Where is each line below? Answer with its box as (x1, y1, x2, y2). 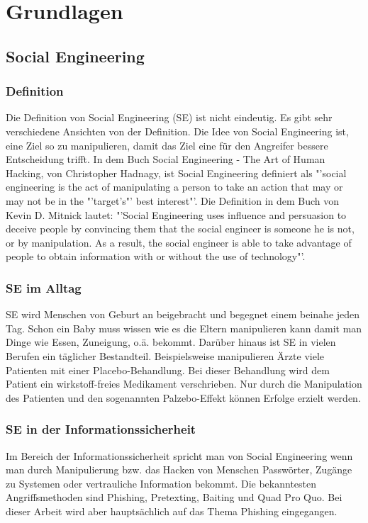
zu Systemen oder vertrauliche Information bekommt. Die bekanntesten (6, 476, 317, 490)
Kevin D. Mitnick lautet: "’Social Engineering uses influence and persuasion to (6, 207, 347, 222)
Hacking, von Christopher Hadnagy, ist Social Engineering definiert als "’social (6, 165, 347, 180)
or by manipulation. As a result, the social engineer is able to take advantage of (6, 235, 352, 249)
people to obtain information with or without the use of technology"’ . (6, 249, 306, 264)
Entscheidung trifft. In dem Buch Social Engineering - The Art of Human (6, 152, 325, 167)
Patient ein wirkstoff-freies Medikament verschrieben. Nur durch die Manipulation (6, 376, 362, 391)
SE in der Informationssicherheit (6, 420, 196, 438)
